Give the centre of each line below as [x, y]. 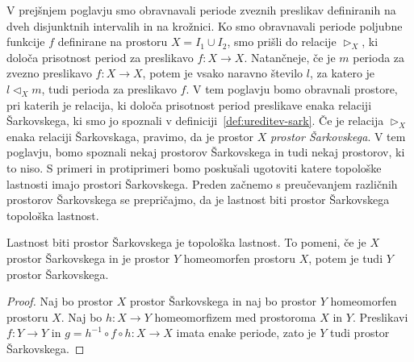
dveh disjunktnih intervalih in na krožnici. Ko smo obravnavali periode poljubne [205, 25]
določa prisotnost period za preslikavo [100, 57]
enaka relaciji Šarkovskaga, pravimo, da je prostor [130, 136]
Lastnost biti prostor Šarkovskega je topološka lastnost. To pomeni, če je [186, 242]
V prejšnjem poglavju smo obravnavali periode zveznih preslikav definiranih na [201, 10]
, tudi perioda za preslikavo [109, 88]
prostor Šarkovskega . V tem [338, 136]
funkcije [26, 42]
